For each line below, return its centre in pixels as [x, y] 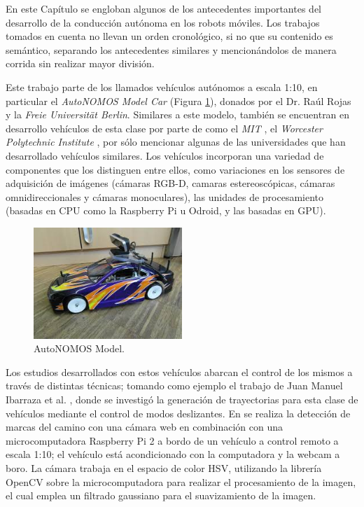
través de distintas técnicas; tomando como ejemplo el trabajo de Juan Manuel [174, 386]
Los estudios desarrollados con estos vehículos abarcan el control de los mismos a [179, 371]
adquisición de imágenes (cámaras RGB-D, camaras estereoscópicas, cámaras [170, 183]
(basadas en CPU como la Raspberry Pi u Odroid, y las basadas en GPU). [166, 210]
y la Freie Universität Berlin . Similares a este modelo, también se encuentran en [178, 114]
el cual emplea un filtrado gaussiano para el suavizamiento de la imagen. [161, 495]
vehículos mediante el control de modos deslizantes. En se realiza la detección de [178, 413]
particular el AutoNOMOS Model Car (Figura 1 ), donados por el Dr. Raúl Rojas [178, 100]
